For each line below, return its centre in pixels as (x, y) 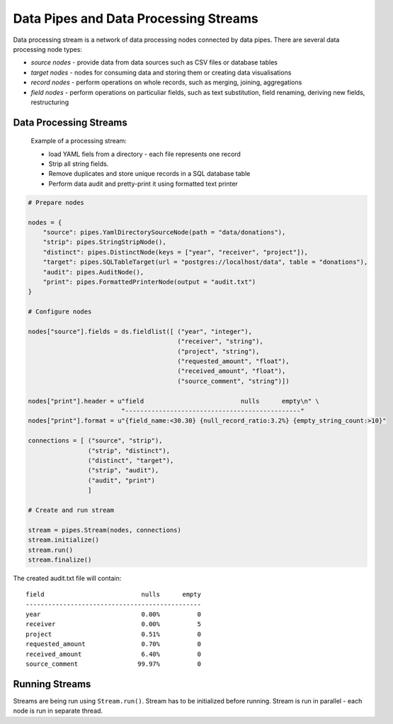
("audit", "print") (121, 480)
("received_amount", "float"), (232, 371)
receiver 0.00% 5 (114, 624)
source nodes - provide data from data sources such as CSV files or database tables (154, 62)
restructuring (50, 102)
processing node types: (48, 49)
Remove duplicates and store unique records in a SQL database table (149, 174)
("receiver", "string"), (220, 341)
